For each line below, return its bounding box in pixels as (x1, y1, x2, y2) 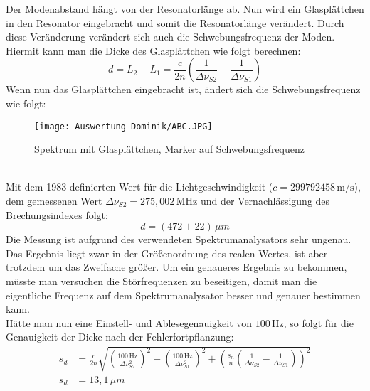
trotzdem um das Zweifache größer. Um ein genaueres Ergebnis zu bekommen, (6, 259, 347, 274)
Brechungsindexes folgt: (6, 207, 108, 222)
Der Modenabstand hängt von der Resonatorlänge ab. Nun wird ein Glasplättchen (6, 1, 364, 16)
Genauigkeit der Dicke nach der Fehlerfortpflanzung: (6, 329, 234, 344)
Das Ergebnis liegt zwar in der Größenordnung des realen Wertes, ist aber (6, 245, 328, 260)
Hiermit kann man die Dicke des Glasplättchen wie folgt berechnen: (6, 43, 301, 58)
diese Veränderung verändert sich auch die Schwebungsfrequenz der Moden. (6, 29, 335, 44)
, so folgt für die (283, 315, 354, 330)
